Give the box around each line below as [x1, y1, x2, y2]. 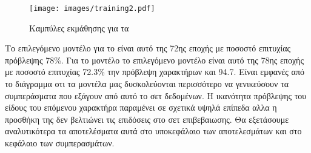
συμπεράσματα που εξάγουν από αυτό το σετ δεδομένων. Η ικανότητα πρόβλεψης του [5, 89, 307, 102]
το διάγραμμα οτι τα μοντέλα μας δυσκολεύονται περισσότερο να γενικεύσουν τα [5, 77, 289, 90]
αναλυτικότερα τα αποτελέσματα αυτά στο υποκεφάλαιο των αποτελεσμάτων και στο [5, 125, 302, 137]
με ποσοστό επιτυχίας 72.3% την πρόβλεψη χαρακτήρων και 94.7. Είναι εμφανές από [5, 65, 304, 78]
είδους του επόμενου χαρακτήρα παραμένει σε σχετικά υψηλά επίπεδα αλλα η [5, 101, 277, 114]
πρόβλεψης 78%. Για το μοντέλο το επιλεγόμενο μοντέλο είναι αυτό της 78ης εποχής [5, 53, 304, 66]
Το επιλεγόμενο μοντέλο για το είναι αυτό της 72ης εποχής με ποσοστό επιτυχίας [5, 42, 291, 54]
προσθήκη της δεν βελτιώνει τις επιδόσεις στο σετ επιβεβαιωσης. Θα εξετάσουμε [5, 112, 289, 125]
